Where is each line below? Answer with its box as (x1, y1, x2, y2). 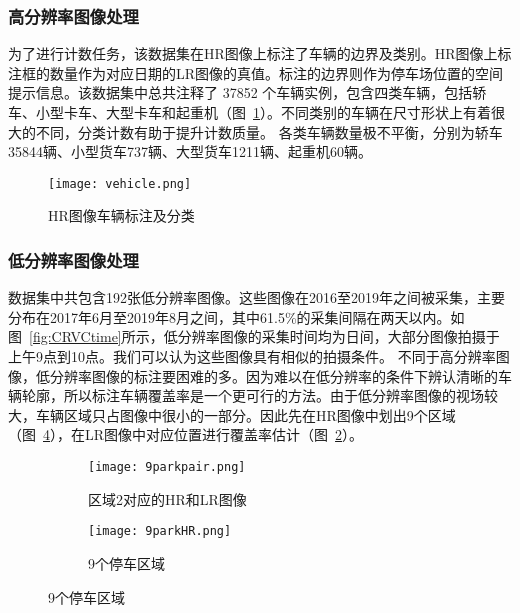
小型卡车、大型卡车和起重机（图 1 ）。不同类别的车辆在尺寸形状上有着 (35, 102, 491, 122)
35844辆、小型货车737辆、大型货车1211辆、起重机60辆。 (8, 141, 372, 162)
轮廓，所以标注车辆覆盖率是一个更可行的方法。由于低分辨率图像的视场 (21, 385, 484, 406)
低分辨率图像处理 (8, 247, 139, 272)
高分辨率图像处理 (8, 3, 139, 28)
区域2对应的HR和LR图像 (88, 488, 247, 509)
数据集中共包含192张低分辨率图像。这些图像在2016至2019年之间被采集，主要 (8, 287, 505, 308)
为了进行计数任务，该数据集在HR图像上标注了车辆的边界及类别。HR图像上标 (8, 43, 512, 64)
